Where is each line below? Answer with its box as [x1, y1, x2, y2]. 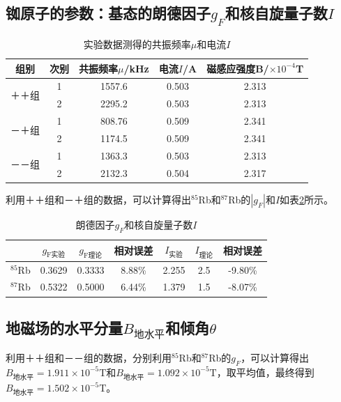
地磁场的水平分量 [6, 316, 123, 338]
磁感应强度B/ [206, 61, 269, 75]
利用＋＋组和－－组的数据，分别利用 [6, 350, 172, 365]
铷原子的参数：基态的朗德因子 [6, 2, 211, 24]
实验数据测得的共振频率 [83, 37, 191, 51]
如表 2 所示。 [280, 192, 334, 206]
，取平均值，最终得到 [216, 364, 315, 379]
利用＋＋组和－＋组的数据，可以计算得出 [6, 192, 191, 206]
